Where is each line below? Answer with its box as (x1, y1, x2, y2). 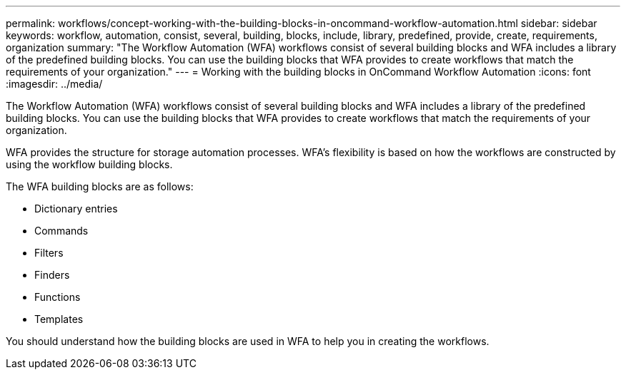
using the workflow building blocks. (6, 158, 173, 170)
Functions (34, 291, 81, 303)
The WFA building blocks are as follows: (6, 180, 194, 192)
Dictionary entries (34, 202, 118, 215)
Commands (34, 225, 89, 237)
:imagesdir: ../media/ (6, 78, 103, 90)
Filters (34, 247, 64, 259)
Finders (34, 269, 70, 281)
